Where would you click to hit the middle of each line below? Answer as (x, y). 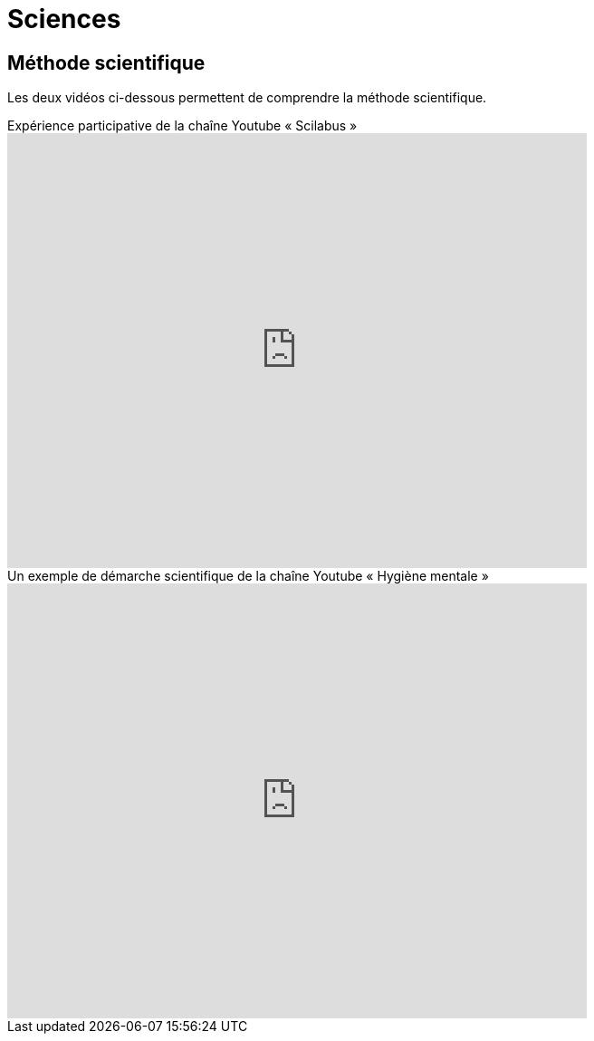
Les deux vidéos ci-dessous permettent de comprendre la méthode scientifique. (247, 98)
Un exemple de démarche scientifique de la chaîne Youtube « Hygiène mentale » (248, 576)
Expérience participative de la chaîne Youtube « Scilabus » (182, 126)
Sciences (64, 19)
